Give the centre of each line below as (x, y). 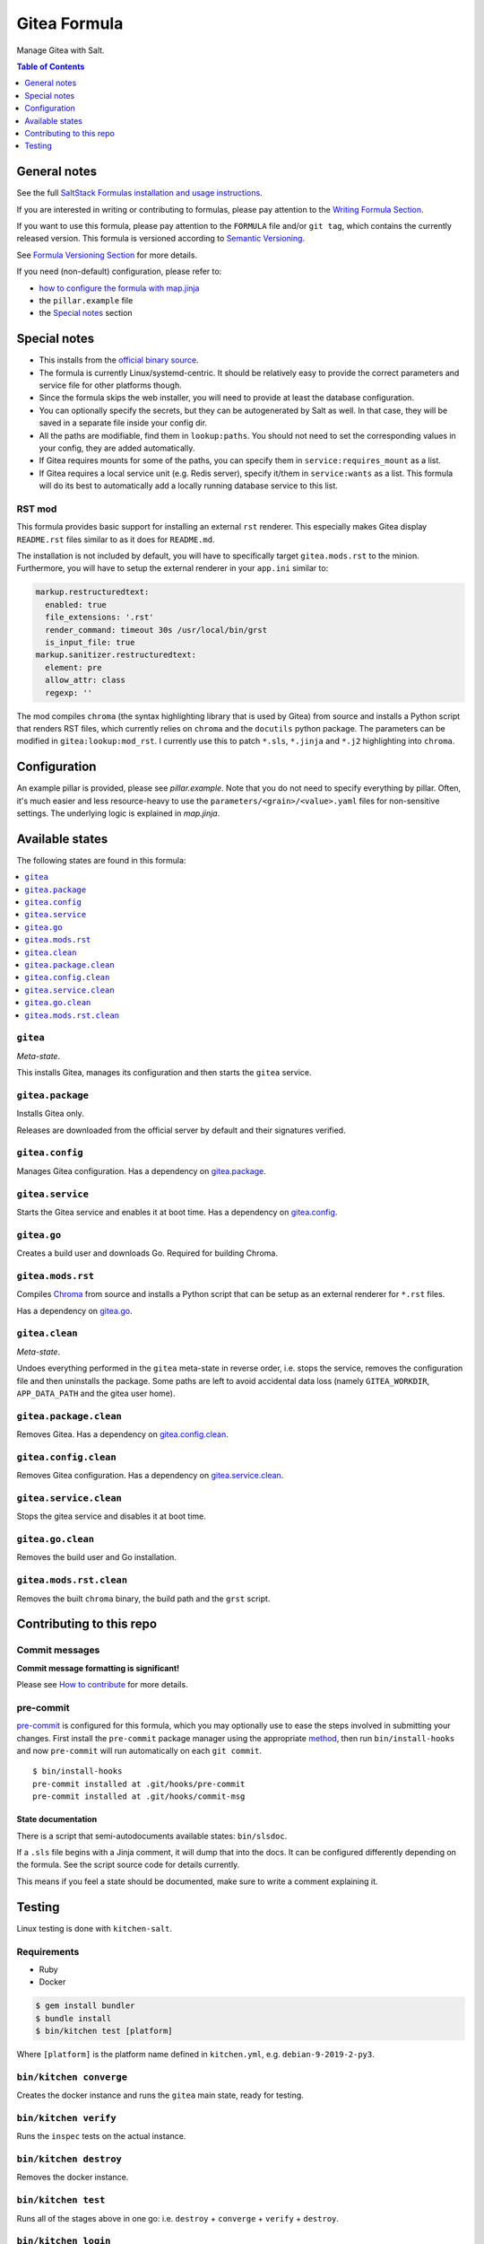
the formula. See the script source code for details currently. (128, 1865)
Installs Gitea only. (50, 1114)
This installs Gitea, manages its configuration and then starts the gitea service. (164, 1073)
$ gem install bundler (85, 2006)
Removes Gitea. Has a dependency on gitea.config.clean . (122, 1434)
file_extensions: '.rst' (99, 618)
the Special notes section (86, 313)
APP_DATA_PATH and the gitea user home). (96, 1393)
